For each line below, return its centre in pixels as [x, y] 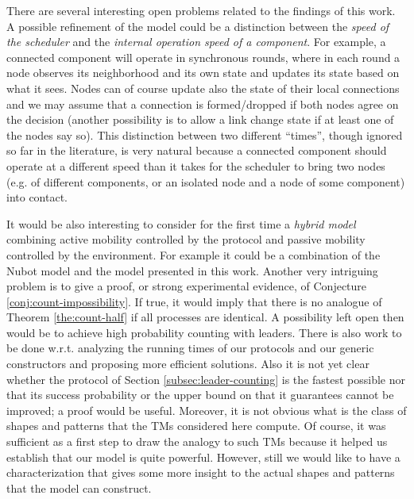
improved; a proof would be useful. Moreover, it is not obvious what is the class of [207, 410]
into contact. [37, 197]
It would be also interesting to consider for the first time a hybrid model [181, 223]
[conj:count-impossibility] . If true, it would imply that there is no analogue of [194, 301]
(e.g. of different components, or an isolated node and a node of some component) [206, 181]
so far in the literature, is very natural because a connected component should [197, 150]
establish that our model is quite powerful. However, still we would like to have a [203, 457]
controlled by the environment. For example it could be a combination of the [193, 254]
